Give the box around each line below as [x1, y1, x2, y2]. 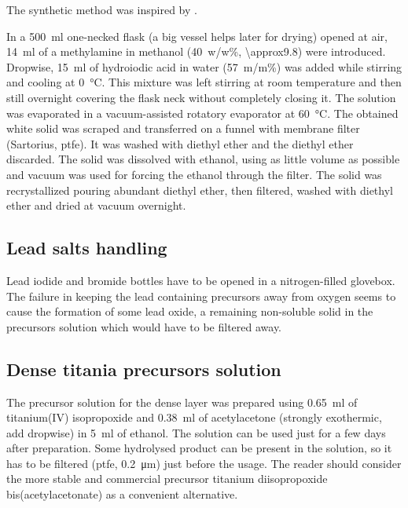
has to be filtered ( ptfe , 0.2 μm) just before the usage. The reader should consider [6, 455, 402, 471]
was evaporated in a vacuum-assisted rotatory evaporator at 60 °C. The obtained [6, 104, 399, 121]
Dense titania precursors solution [6, 356, 281, 381]
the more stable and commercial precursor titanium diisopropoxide [6, 470, 328, 487]
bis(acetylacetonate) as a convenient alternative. [6, 486, 238, 503]
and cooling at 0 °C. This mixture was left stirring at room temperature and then [6, 74, 402, 90]
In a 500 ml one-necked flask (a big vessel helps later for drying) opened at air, [6, 27, 388, 44]
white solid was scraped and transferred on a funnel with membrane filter [6, 120, 360, 137]
